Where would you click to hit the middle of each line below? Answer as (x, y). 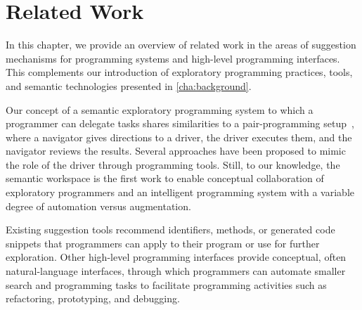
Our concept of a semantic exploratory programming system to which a (160, 109)
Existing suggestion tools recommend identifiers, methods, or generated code (170, 230)
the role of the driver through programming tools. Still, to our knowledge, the (173, 164)
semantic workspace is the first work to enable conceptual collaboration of (165, 178)
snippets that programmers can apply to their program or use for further (163, 243)
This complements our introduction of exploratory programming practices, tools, (179, 72)
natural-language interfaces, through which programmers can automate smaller (176, 271)
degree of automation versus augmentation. (98, 206)
